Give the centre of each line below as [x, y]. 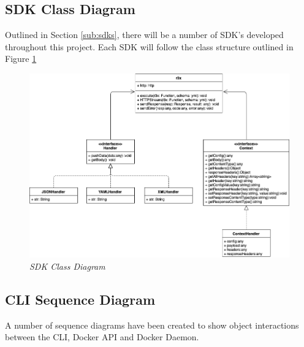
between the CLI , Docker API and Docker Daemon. [102, 337]
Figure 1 [21, 59]
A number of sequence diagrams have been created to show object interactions [152, 325]
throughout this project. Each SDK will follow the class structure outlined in [149, 46]
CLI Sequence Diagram [80, 299]
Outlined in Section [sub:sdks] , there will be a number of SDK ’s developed [144, 35]
